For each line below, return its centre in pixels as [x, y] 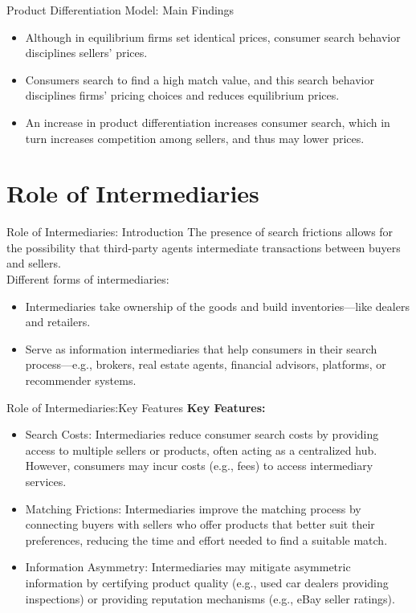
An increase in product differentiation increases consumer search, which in [208, 122]
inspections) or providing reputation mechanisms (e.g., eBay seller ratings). [210, 598]
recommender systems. [81, 380]
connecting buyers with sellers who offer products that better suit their [200, 524]
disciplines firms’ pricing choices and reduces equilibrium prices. [182, 95]
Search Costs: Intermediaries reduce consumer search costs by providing [202, 434]
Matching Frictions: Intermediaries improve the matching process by [193, 508]
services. [46, 481]
